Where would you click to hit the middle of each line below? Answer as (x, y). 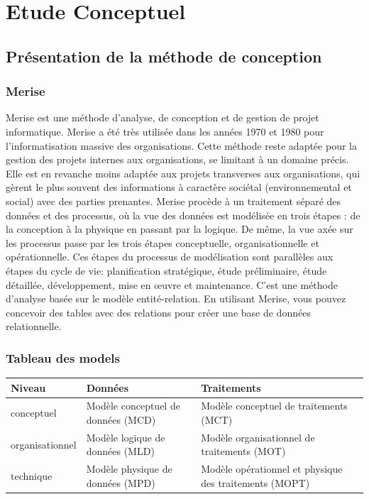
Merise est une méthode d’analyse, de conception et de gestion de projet (163, 117)
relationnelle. (34, 326)
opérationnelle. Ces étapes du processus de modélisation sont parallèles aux (170, 257)
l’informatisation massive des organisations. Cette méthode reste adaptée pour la (181, 145)
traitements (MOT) (243, 451)
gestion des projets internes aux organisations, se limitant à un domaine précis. (177, 159)
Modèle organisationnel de (258, 437)
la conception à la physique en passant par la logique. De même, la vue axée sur (180, 229)
